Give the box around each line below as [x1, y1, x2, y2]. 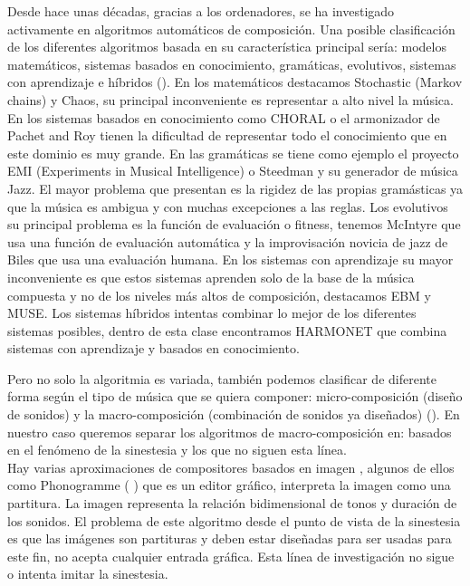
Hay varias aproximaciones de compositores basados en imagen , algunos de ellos [7, 457, 455, 476]
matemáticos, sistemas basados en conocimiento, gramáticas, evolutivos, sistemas [7, 54, 456, 73]
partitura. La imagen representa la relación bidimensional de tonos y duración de [7, 494, 457, 513]
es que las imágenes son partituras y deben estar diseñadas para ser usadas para [7, 529, 452, 548]
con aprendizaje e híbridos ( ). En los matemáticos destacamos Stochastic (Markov [7, 72, 463, 91]
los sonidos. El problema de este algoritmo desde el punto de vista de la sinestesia [7, 511, 461, 530]
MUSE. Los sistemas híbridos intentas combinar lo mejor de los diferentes [7, 303, 417, 322]
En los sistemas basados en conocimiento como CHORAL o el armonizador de [7, 108, 440, 127]
